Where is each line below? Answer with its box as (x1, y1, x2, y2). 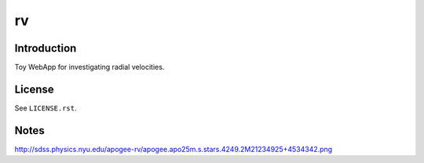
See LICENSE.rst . (14, 103, 78, 113)
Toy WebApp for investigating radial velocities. (14, 63, 165, 72)
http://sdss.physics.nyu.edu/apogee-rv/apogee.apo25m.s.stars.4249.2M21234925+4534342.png (14, 144, 333, 154)
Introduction (14, 42, 77, 55)
